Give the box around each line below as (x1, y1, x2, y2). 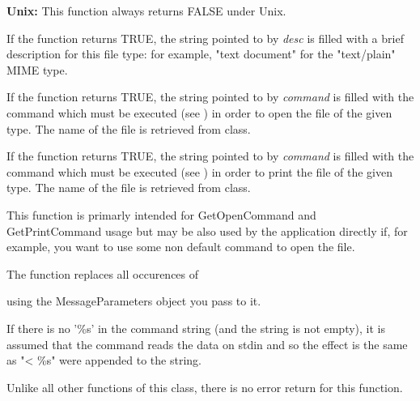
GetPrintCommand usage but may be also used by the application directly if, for (6, 222, 408, 239)
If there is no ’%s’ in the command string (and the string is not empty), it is (6, 319, 386, 336)
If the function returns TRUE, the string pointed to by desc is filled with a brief (6, 29, 404, 46)
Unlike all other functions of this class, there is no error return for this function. (6, 378, 403, 395)
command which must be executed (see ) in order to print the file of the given (6, 163, 393, 180)
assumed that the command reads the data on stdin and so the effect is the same (6, 335, 408, 352)
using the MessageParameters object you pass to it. (6, 292, 261, 309)
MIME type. (6, 61, 68, 78)
